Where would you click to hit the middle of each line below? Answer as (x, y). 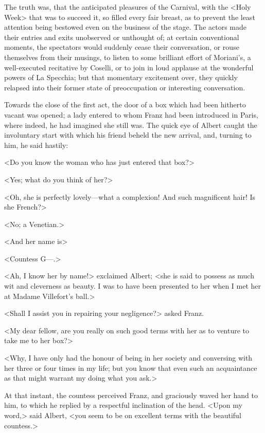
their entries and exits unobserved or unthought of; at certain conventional (122, 37)
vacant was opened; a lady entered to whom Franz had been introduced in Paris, (131, 114)
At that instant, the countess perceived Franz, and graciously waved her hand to (131, 395)
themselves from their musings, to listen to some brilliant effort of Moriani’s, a (128, 57)
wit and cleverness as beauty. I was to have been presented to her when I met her (133, 286)
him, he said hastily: (36, 145)
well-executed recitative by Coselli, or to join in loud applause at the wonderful (129, 67)
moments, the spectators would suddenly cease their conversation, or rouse (122, 47)
